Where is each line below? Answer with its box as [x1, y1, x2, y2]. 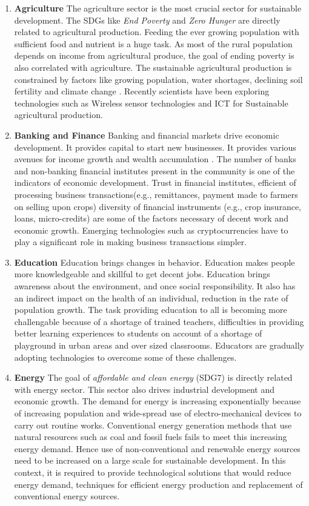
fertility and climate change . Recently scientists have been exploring [14, 85, 270, 97]
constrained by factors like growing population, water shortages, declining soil [14, 73, 303, 85]
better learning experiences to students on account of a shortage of [14, 327, 262, 340]
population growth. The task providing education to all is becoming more [14, 303, 287, 316]
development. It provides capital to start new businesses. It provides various [14, 140, 296, 153]
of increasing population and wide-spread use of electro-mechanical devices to [14, 407, 302, 419]
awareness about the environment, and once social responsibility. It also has [14, 280, 296, 292]
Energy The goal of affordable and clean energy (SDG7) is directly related [14, 371, 293, 384]
